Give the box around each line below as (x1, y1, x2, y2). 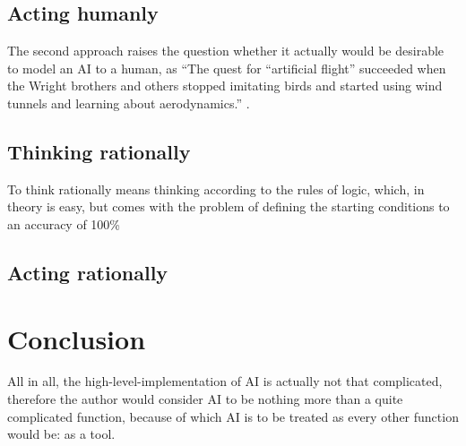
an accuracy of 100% (7, 214, 121, 233)
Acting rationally (7, 258, 168, 286)
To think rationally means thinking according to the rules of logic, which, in (7, 179, 425, 198)
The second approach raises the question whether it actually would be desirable (7, 41, 444, 60)
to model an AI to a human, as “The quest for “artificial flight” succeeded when (7, 58, 446, 77)
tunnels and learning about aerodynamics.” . (7, 93, 250, 112)
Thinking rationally (7, 137, 191, 165)
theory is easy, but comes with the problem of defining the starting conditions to (7, 197, 450, 216)
